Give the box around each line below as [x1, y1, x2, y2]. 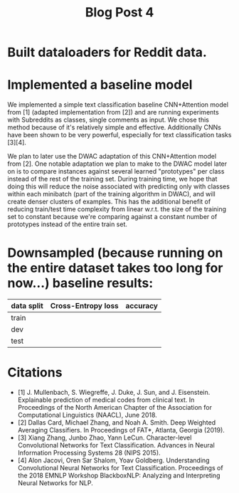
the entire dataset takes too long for [7, 260, 223, 276]
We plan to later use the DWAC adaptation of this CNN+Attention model [7, 152, 217, 161]
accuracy [125, 301, 159, 311]
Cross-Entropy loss [50, 301, 119, 311]
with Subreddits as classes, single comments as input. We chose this [7, 115, 210, 124]
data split [11, 301, 44, 311]
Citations [7, 364, 63, 381]
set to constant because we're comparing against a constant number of [7, 213, 218, 221]
